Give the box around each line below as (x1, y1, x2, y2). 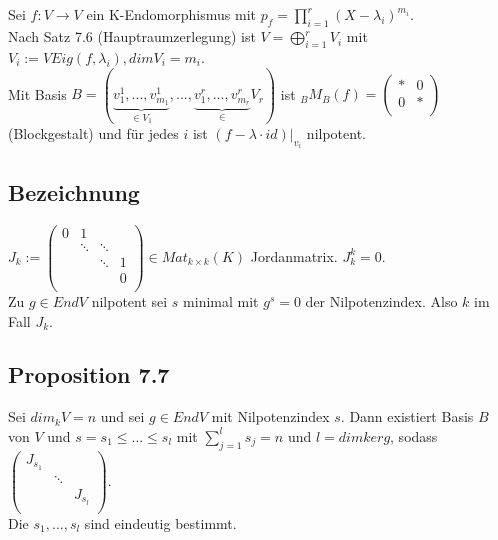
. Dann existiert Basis (340, 406, 474, 427)
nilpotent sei (91, 290, 168, 311)
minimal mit (183, 290, 259, 311)
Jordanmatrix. (250, 245, 338, 266)
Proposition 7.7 (8, 359, 170, 390)
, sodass (390, 425, 438, 446)
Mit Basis (8, 83, 67, 104)
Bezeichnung (8, 176, 140, 207)
